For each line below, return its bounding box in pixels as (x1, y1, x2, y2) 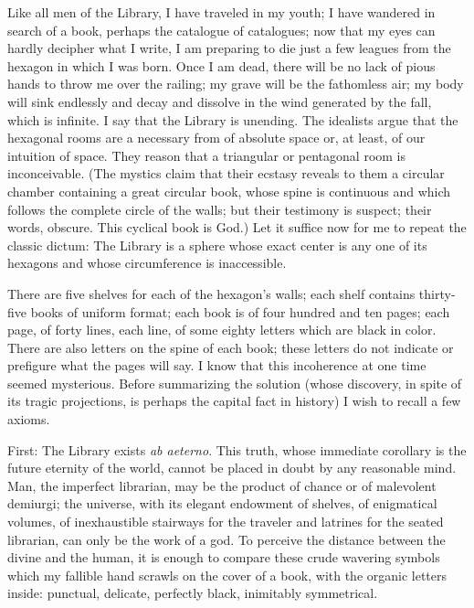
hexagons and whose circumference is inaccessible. (7, 253, 287, 272)
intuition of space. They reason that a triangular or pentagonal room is (7, 145, 406, 165)
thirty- (418, 283, 456, 303)
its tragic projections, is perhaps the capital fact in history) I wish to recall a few (7, 391, 461, 411)
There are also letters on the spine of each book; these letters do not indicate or (7, 337, 454, 357)
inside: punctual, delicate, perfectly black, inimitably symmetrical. (7, 583, 378, 603)
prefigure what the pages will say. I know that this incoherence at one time (7, 356, 427, 375)
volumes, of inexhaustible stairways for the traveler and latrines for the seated (7, 512, 444, 531)
